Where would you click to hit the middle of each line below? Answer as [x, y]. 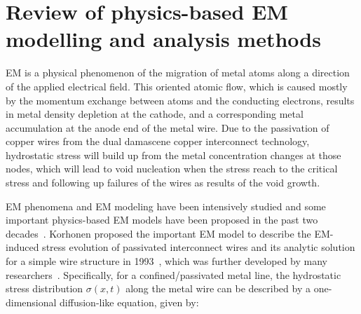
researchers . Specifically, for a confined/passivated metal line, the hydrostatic [173, 274]
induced [22, 247]
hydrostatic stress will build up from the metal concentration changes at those [173, 155]
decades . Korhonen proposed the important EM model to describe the [158, 233]
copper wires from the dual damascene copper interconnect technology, [158, 141]
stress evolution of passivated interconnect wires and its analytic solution [199, 247]
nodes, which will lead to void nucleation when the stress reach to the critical [172, 169]
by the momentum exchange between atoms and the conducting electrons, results [180, 100]
